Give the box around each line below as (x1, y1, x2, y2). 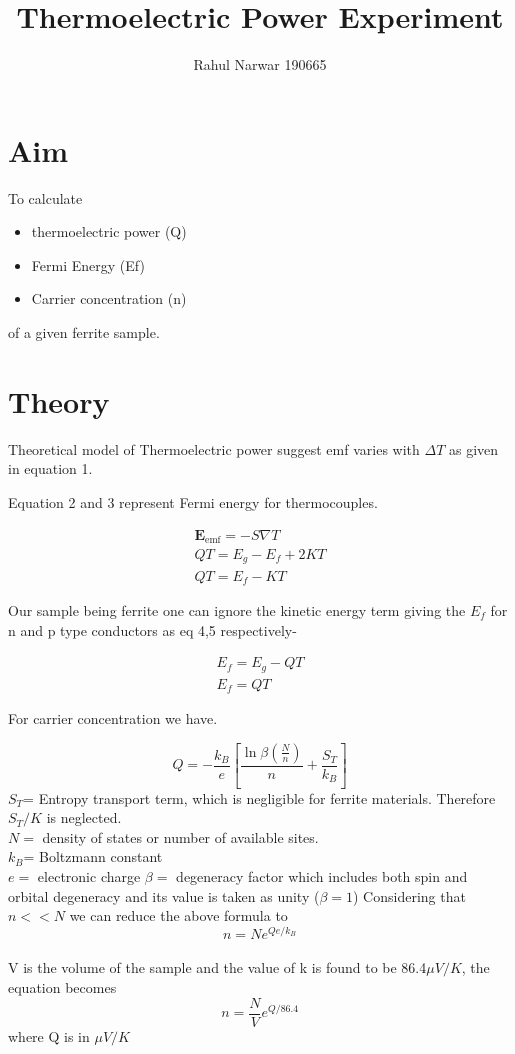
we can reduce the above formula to (69, 905, 288, 926)
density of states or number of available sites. (42, 826, 319, 847)
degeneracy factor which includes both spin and (176, 865, 468, 886)
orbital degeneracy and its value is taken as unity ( (8, 885, 320, 906)
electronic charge (37, 865, 141, 886)
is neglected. (46, 807, 122, 828)
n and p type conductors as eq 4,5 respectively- (8, 619, 297, 640)
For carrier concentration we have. (8, 708, 218, 729)
